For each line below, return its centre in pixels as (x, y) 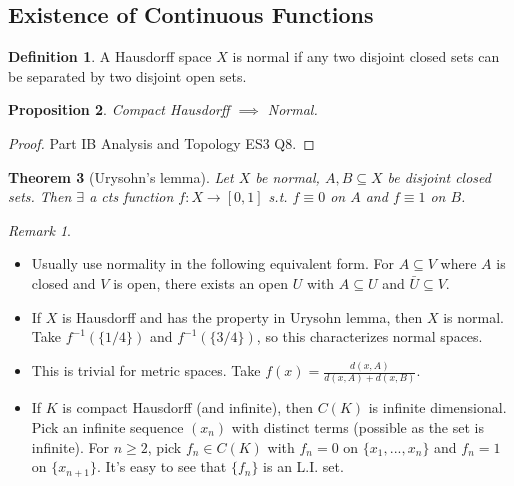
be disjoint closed (439, 176)
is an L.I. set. (303, 466)
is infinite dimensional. (437, 407)
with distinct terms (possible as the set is (357, 426)
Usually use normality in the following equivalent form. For (212, 263)
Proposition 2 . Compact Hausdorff (119, 109)
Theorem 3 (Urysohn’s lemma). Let (121, 176)
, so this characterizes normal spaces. (369, 336)
